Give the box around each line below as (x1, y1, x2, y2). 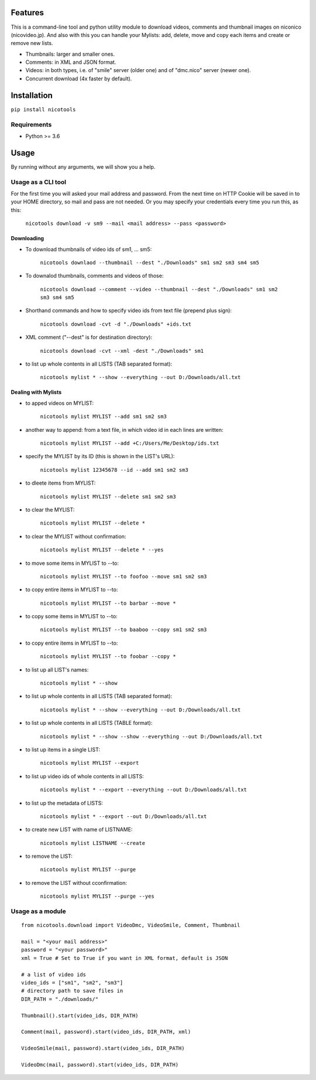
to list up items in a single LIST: (25, 746, 101, 753)
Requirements (11, 120, 52, 128)
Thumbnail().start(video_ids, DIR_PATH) (21, 1012, 139, 1019)
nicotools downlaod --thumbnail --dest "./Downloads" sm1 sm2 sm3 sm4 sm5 (40, 259, 260, 266)
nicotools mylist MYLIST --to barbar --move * (40, 599, 176, 607)
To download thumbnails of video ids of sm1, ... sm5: (25, 246, 152, 253)
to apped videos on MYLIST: (25, 399, 94, 407)
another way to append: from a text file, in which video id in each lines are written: (25, 426, 224, 433)
